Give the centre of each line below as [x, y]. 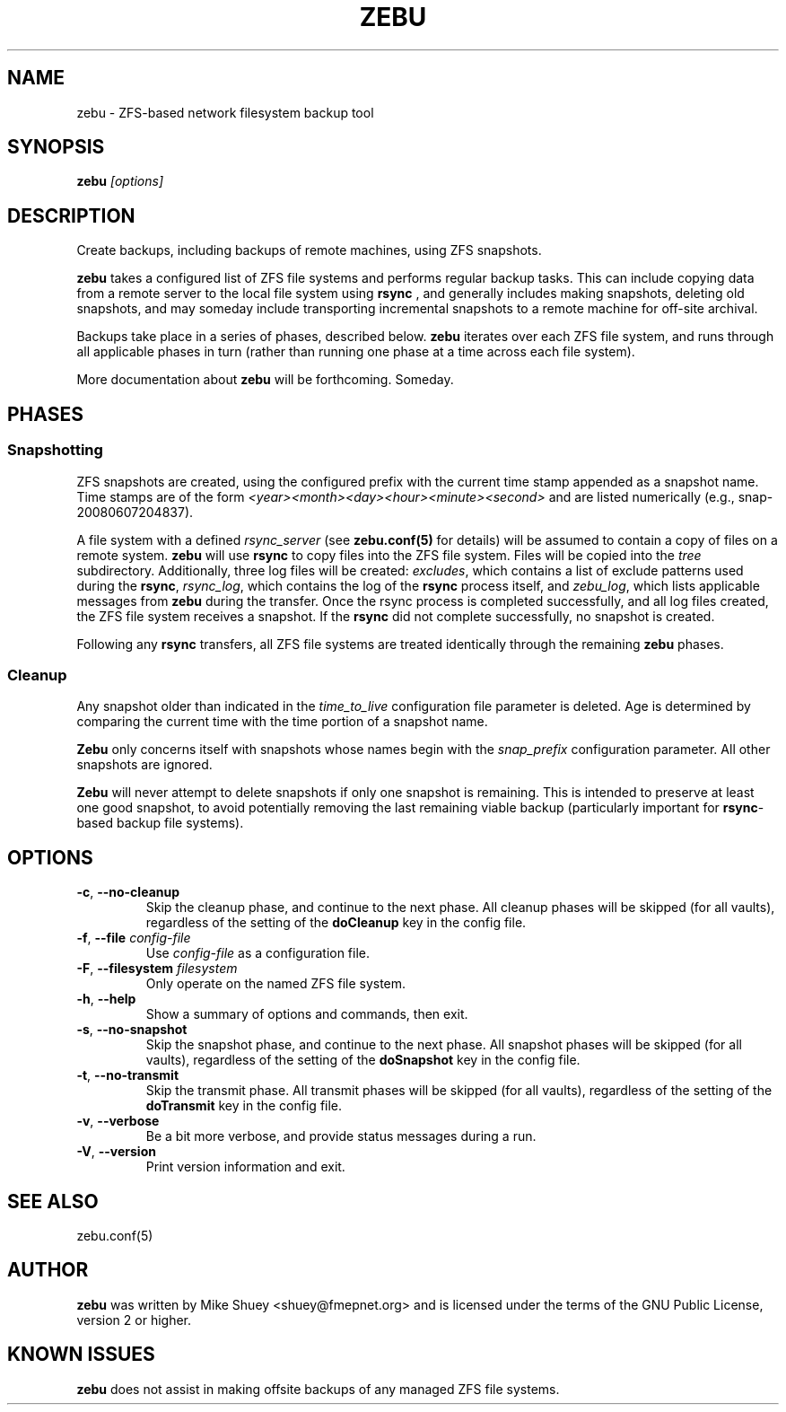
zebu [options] [120, 181]
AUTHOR [48, 1270]
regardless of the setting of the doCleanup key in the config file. [336, 923]
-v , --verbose [118, 1121]
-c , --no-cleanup [128, 892]
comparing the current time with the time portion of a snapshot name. [282, 722]
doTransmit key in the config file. [244, 1106]
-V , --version [116, 1152]
